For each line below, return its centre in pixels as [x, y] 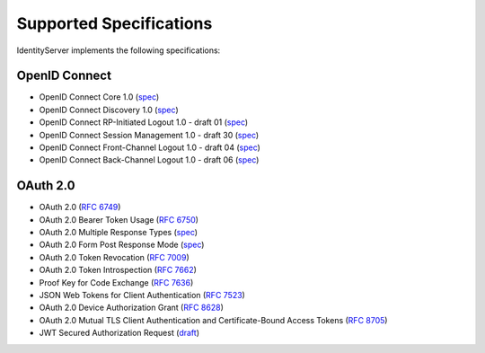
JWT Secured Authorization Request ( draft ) [119, 333]
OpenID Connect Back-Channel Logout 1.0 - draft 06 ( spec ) [149, 160]
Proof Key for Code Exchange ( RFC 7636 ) [116, 282]
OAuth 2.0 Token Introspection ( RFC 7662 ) [118, 270]
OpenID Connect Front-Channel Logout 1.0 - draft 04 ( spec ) [150, 147]
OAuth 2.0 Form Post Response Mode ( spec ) [122, 245]
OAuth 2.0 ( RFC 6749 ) [80, 207]
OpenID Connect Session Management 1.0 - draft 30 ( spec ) [149, 135]
